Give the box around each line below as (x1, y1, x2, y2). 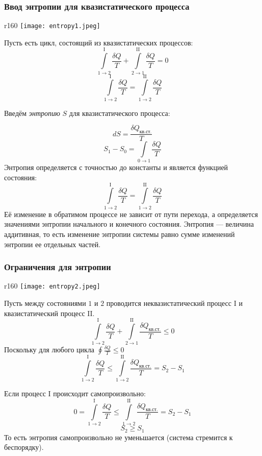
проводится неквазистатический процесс (106, 298, 232, 308)
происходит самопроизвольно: (53, 388, 146, 399)
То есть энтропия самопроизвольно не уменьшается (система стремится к (4, 431, 233, 442)
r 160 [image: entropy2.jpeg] (4, 280, 100, 291)
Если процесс (4, 388, 46, 399)
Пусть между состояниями (4, 298, 86, 308)
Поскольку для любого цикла (4, 344, 95, 355)
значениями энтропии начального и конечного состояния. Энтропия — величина (4, 219, 254, 229)
